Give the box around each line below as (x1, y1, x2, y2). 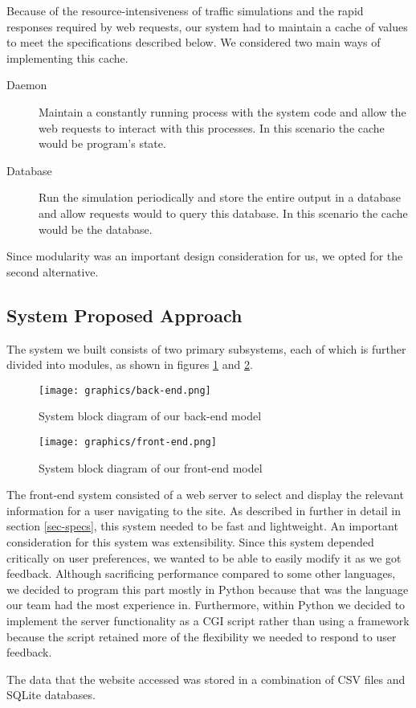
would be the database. (39, 220, 153, 237)
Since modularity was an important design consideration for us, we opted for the (6, 248, 403, 264)
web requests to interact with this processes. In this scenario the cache (39, 119, 385, 136)
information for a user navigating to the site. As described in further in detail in (6, 501, 401, 518)
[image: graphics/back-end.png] (39, 384, 211, 396)
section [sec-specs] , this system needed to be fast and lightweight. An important (6, 518, 398, 534)
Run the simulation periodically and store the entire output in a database (39, 189, 401, 206)
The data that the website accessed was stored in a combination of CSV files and (6, 670, 406, 687)
